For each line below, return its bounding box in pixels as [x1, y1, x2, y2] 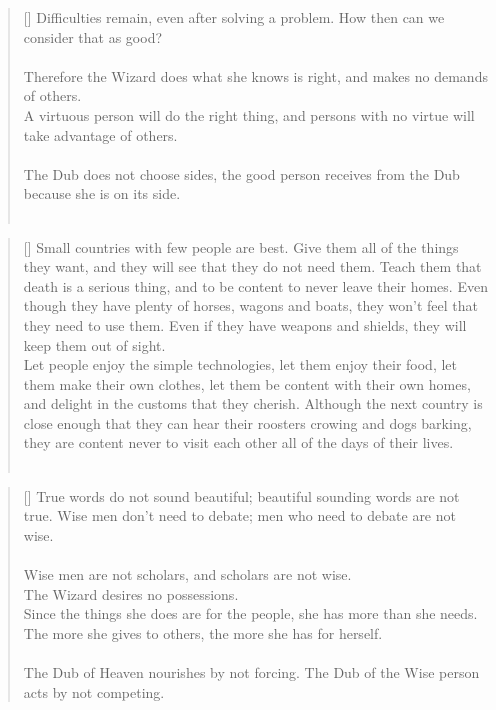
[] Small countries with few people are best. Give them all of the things [23, 236, 459, 257]
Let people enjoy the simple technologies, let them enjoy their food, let [23, 354, 457, 375]
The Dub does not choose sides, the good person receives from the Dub [23, 163, 460, 184]
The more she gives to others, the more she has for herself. [23, 622, 383, 643]
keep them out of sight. [23, 334, 166, 355]
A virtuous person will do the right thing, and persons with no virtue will [23, 104, 475, 125]
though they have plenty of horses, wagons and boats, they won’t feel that [23, 295, 478, 316]
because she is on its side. [23, 183, 181, 204]
